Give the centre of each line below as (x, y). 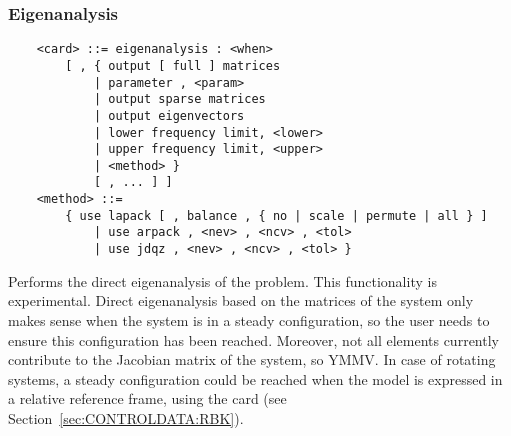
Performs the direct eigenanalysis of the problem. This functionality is (222, 280)
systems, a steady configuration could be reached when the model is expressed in (255, 378)
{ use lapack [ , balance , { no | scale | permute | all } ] (276, 215)
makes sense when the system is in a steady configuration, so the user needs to (249, 319)
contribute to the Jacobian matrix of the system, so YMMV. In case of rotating (252, 359)
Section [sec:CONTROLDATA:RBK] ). (126, 417)
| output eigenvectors (169, 115)
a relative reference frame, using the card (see (147, 398)
